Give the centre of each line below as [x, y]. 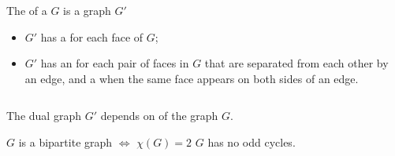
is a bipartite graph [65, 141]
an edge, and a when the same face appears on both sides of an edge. [192, 78]
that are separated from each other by [296, 63]
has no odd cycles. [252, 141]
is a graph [87, 10]
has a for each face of [92, 36]
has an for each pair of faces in [115, 63]
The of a [27, 10]
